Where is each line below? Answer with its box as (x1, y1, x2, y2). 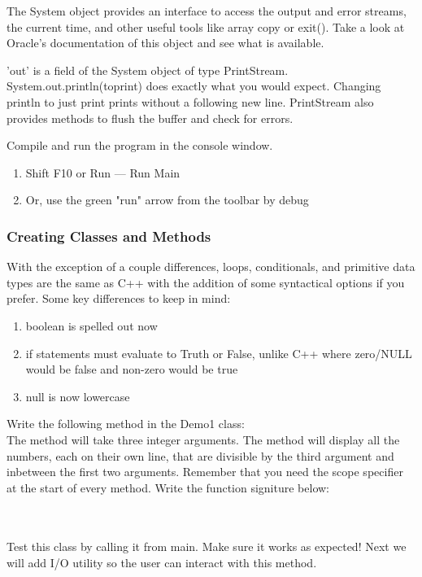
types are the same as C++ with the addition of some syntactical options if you (7, 273, 405, 291)
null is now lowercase (25, 387, 130, 404)
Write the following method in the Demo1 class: (7, 415, 245, 432)
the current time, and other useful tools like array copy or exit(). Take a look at (7, 18, 405, 35)
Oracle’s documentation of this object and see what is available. (7, 34, 324, 51)
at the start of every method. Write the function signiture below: (7, 479, 329, 496)
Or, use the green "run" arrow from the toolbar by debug (25, 191, 309, 208)
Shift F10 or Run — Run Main (25, 164, 181, 181)
